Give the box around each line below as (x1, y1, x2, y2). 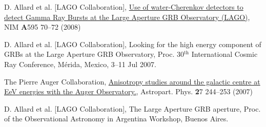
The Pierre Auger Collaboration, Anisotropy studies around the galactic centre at (4, 76, 260, 87)
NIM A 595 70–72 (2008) (4, 22, 81, 32)
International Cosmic (191, 49, 258, 59)
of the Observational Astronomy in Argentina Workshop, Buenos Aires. (4, 113, 229, 124)
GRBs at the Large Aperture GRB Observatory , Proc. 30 (4, 49, 184, 59)
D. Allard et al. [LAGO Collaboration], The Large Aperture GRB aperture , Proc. (4, 103, 261, 114)
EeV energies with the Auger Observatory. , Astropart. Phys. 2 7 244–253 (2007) (4, 86, 253, 97)
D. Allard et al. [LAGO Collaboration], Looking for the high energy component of (4, 38, 261, 49)
